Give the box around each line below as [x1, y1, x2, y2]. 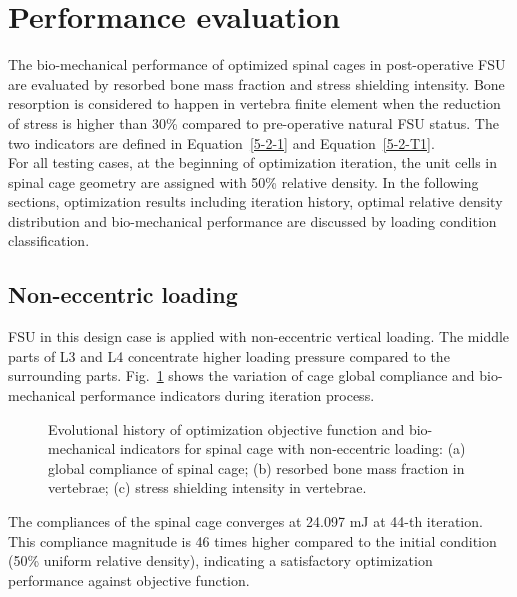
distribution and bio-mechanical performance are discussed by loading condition [8, 210, 497, 231]
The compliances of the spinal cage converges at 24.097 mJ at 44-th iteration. [8, 511, 483, 532]
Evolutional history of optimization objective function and [48, 418, 405, 439]
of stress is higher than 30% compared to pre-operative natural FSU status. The [8, 112, 499, 133]
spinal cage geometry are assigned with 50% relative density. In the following [8, 171, 479, 192]
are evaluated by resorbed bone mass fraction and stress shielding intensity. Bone [8, 73, 505, 94]
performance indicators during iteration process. [79, 385, 375, 406]
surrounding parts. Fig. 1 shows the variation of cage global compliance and [8, 365, 475, 386]
